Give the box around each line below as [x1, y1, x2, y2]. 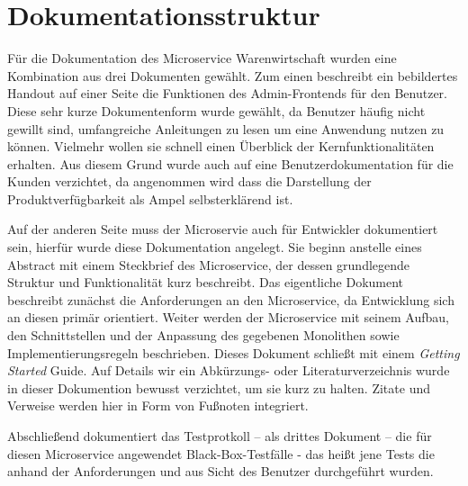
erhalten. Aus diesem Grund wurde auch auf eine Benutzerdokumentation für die [7, 154, 454, 173]
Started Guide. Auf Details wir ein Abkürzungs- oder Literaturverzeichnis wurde [7, 361, 450, 380]
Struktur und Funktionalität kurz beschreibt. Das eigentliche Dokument [7, 273, 404, 292]
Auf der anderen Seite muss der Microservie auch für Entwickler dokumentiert [7, 220, 438, 238]
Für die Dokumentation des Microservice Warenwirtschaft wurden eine [7, 49, 397, 67]
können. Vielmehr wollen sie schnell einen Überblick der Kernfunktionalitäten [7, 137, 435, 156]
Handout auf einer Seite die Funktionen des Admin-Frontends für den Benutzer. [7, 84, 448, 103]
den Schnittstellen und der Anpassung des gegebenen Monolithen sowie [7, 326, 400, 345]
